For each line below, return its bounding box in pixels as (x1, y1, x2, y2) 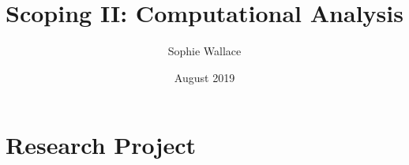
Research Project (6, 129, 197, 161)
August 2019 (174, 69, 235, 85)
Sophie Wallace (167, 43, 242, 59)
